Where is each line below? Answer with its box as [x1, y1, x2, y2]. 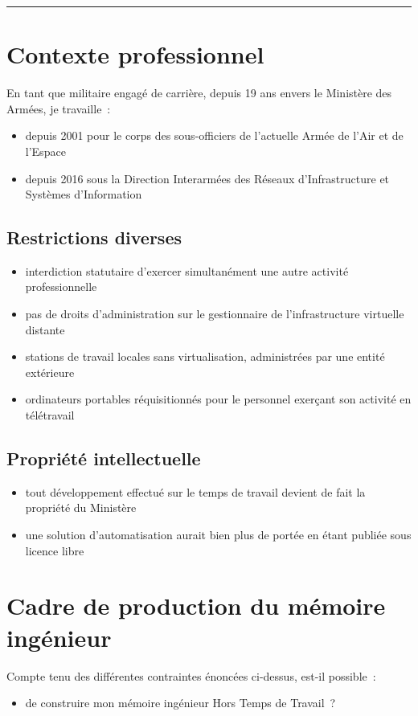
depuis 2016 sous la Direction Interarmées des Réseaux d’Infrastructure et [25, 170, 390, 186]
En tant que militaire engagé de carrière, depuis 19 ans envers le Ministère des [6, 84, 392, 101]
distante [25, 321, 65, 338]
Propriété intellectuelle [6, 446, 201, 471]
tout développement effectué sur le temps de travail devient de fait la [25, 483, 366, 500]
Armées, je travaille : [6, 100, 111, 117]
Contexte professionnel [6, 38, 264, 71]
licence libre [25, 542, 84, 558]
